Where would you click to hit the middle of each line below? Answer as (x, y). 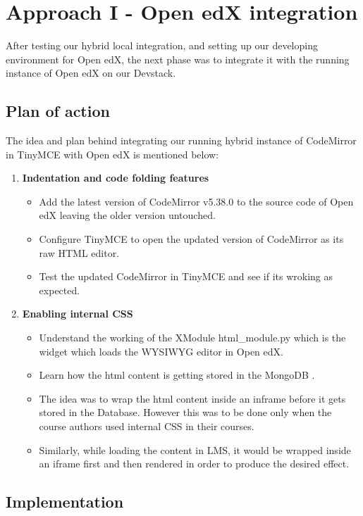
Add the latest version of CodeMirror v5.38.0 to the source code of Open (196, 201)
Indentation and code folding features (116, 178)
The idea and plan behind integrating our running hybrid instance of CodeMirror (181, 140)
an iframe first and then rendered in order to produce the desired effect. (194, 464)
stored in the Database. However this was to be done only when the (185, 412)
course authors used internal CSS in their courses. (147, 426)
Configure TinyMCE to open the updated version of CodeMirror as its (191, 239)
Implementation (65, 502)
